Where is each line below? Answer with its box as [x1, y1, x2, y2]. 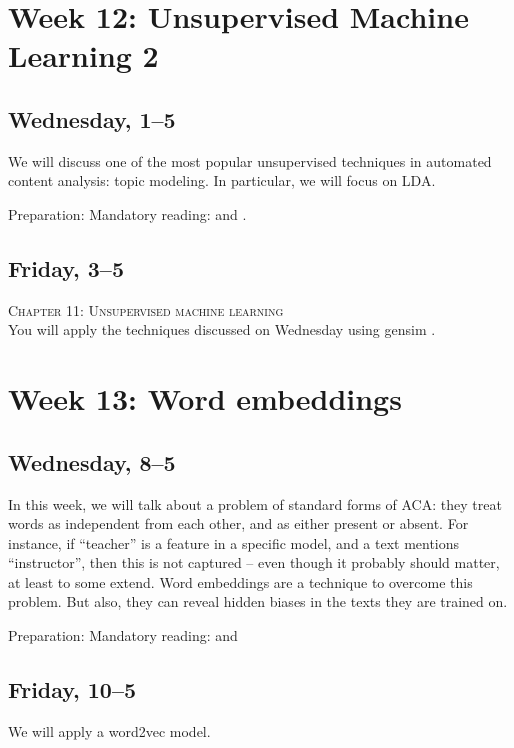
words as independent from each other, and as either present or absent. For [8, 513, 469, 534]
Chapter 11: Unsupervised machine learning [8, 299, 284, 320]
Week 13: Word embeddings [8, 378, 402, 419]
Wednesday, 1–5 [8, 103, 176, 134]
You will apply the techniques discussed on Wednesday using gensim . [8, 319, 436, 340]
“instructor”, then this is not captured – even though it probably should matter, [8, 552, 500, 573]
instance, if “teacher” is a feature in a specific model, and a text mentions [8, 532, 460, 553]
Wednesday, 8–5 [8, 446, 176, 477]
